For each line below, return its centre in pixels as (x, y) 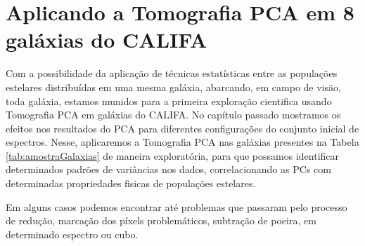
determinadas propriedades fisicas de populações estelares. (131, 183)
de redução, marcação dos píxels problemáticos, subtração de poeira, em (161, 220)
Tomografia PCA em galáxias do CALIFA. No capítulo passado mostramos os (173, 115)
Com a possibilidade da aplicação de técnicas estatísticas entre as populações (172, 73)
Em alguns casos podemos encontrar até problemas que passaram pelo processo (177, 206)
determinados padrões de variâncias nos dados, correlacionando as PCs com (168, 169)
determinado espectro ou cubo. (72, 234)
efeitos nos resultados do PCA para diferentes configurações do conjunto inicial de (182, 128)
